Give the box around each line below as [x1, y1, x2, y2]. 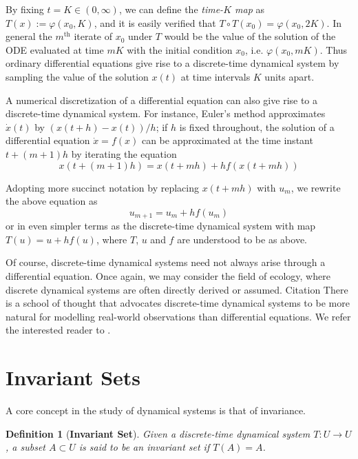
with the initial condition [127, 42, 233, 57]
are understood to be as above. [177, 232, 307, 246]
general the [6, 29, 52, 43]
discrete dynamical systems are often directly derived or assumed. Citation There [6, 282, 348, 296]
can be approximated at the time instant [141, 133, 313, 147]
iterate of [74, 29, 113, 43]
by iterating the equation [71, 146, 177, 161]
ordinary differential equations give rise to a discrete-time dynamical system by [6, 56, 339, 70]
